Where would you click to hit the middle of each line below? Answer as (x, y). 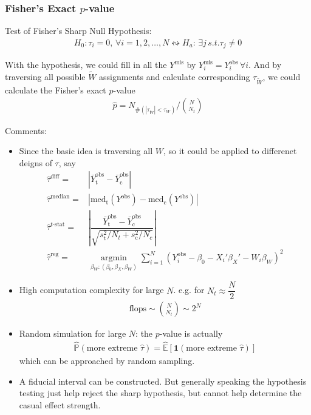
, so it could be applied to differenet (230, 151)
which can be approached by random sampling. (107, 361)
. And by (265, 65)
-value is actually (191, 333)
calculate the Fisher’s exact (56, 89)
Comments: (26, 130)
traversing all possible (45, 77)
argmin (114, 258)
